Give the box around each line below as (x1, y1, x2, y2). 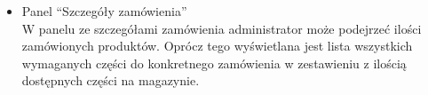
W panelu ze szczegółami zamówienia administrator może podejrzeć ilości (21, 19, 422, 37)
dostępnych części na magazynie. (21, 71, 200, 90)
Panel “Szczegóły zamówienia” (21, 2, 187, 20)
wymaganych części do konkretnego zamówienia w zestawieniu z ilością (21, 53, 407, 72)
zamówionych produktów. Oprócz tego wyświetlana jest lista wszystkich (21, 36, 413, 55)
